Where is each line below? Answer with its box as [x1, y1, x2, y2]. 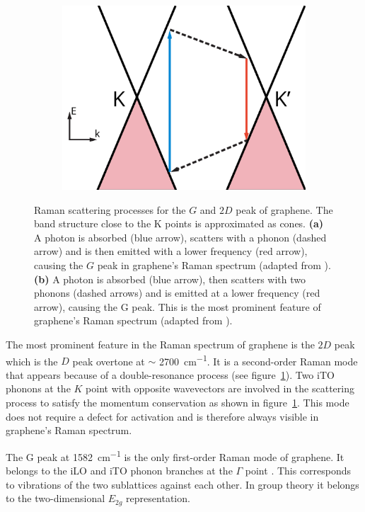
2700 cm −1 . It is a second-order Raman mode [158, 351, 358, 368]
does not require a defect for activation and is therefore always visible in [6, 409, 319, 423]
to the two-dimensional [6, 491, 105, 506]
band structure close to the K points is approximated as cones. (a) [34, 216, 324, 231]
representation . [126, 491, 190, 506]
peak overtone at [72, 353, 145, 368]
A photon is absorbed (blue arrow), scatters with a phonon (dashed [34, 229, 327, 244]
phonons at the [6, 381, 71, 396]
